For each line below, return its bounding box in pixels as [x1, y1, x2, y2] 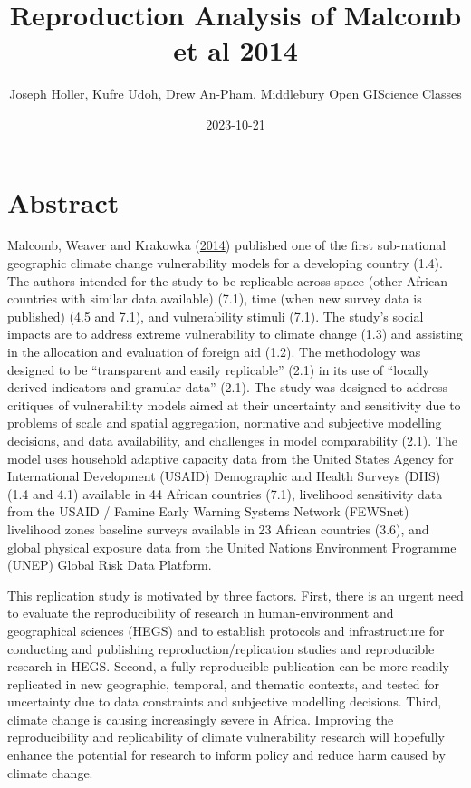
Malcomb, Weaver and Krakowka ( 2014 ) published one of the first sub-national [7, 235, 447, 255]
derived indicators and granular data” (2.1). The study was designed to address [7, 378, 448, 397]
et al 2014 [173, 32, 298, 69]
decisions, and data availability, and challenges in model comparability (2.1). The [7, 430, 457, 449]
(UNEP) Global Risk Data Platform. [7, 555, 212, 574]
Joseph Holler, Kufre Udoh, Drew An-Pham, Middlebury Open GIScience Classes [9, 84, 462, 103]
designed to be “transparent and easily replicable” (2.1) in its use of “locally [7, 360, 430, 379]
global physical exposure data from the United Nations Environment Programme [7, 537, 457, 556]
